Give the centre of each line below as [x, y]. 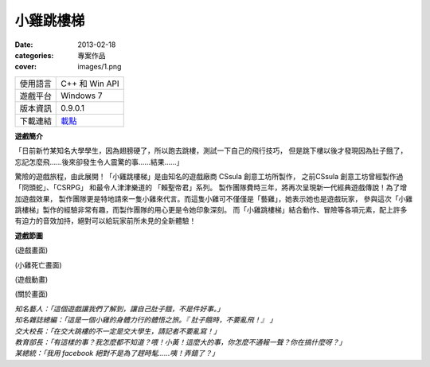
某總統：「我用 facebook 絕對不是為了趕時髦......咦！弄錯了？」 [117, 353]
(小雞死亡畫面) [39, 265]
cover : [26, 67]
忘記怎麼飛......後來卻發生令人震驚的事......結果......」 [99, 162]
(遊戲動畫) [31, 279]
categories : [34, 55]
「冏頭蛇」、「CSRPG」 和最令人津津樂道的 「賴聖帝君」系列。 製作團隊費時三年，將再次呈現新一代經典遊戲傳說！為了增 [211, 188]
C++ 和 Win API [90, 84]
